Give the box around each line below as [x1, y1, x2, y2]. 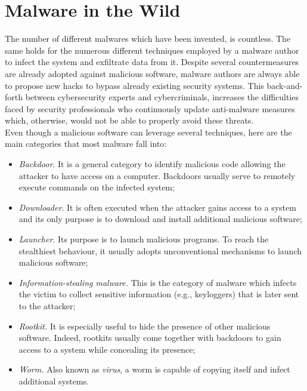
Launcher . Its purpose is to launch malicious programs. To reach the [18, 233, 269, 245]
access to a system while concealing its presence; [18, 343, 196, 355]
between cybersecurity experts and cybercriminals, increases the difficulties [25, 91, 299, 103]
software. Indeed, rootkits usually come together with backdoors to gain [18, 331, 281, 344]
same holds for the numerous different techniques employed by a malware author [5, 44, 299, 56]
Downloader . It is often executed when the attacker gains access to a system [18, 201, 296, 213]
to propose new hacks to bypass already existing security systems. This [5, 79, 264, 91]
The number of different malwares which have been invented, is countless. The [5, 32, 291, 45]
